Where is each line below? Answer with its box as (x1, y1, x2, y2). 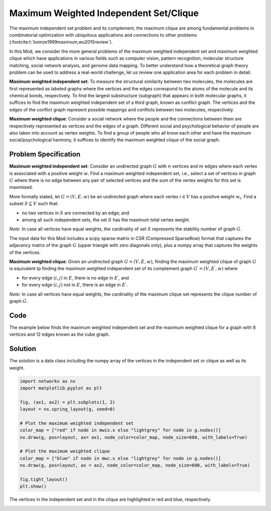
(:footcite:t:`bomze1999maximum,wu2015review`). (9, 39, 113, 45)
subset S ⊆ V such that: (9, 201, 59, 207)
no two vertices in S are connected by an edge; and (22, 210, 129, 216)
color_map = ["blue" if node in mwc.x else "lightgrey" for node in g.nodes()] (20, 455, 221, 461)
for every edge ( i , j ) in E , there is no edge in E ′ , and (22, 274, 129, 281)
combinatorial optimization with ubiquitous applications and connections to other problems (9, 32, 197, 38)
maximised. (9, 184, 33, 190)
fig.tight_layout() (20, 477, 68, 482)
